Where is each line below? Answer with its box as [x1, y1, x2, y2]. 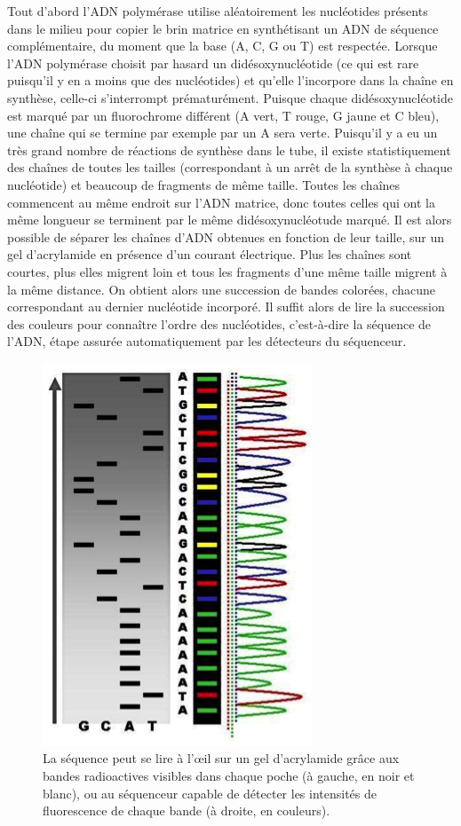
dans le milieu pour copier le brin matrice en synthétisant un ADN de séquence [7, 19, 439, 37]
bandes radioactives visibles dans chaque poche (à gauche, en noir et [43, 767, 415, 785]
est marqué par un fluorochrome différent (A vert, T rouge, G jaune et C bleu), [7, 106, 440, 124]
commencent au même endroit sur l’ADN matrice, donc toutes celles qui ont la [7, 193, 435, 211]
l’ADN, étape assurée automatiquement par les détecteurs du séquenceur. [7, 332, 407, 350]
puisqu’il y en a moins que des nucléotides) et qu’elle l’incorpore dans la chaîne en [7, 71, 454, 90]
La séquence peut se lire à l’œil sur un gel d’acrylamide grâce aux [43, 749, 400, 767]
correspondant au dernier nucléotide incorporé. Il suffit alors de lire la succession [7, 297, 445, 316]
